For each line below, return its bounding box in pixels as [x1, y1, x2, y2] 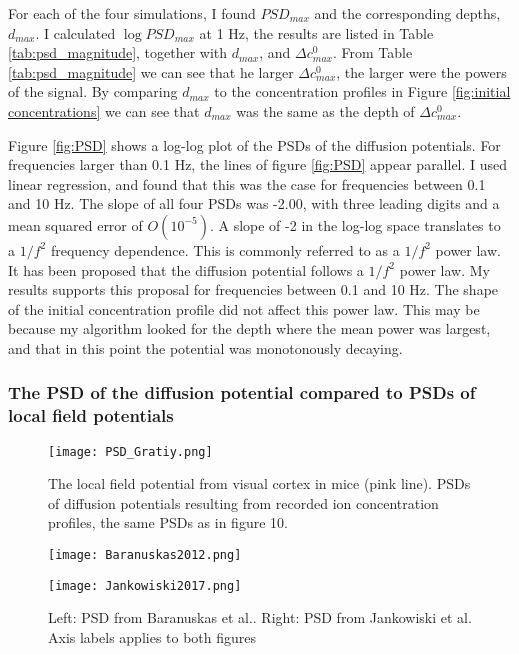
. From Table [332, 42, 413, 63]
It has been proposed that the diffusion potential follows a [8, 259, 364, 280]
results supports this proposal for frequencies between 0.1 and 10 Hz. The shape [8, 279, 499, 300]
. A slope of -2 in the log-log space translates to [209, 214, 501, 235]
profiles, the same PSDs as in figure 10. [48, 512, 288, 533]
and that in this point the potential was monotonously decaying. [8, 337, 403, 358]
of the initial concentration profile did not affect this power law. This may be [8, 298, 480, 319]
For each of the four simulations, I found [8, 3, 256, 23]
